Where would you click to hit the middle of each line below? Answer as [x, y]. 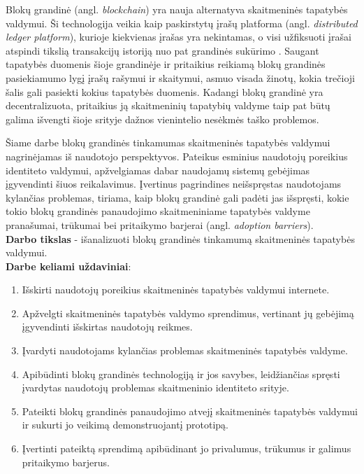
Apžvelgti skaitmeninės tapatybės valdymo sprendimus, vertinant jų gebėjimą [188, 313]
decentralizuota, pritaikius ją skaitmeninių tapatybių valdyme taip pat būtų [168, 105]
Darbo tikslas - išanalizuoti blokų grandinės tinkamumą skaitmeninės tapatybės [180, 238]
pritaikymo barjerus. [66, 462]
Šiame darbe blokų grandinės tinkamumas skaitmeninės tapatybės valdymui [168, 142]
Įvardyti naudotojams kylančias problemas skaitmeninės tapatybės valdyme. [185, 350]
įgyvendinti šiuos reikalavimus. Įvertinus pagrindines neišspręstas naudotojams [174, 184]
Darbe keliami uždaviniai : [68, 266]
